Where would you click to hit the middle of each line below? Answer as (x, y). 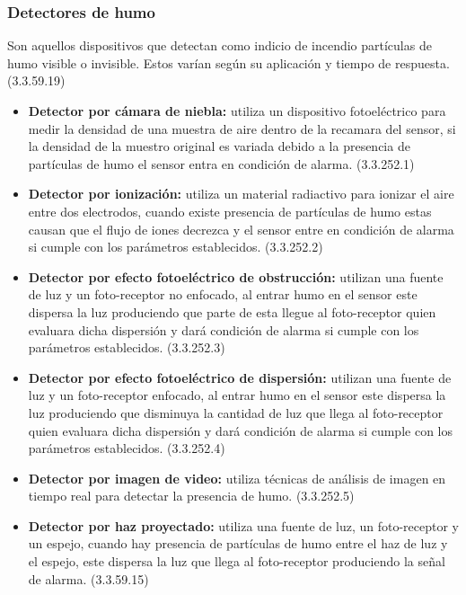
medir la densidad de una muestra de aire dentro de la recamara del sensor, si (242, 128)
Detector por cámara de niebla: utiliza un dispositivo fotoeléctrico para (237, 111)
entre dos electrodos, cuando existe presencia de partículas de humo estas (230, 211)
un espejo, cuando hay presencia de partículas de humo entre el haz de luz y (238, 543)
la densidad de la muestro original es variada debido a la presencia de (219, 146)
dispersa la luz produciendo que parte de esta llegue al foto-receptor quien (232, 311)
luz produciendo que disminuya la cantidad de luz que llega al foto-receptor (236, 412)
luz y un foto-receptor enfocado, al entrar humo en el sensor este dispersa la (237, 395)
